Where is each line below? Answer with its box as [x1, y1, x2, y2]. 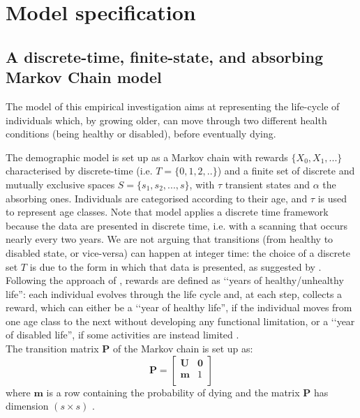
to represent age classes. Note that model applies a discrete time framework [6, 204, 329, 219]
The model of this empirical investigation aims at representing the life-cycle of [6, 98, 340, 113]
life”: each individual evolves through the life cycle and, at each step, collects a [6, 286, 343, 301]
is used [317, 191, 347, 205]
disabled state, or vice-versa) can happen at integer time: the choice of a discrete [6, 245, 350, 260]
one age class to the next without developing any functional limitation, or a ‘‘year [6, 313, 355, 328]
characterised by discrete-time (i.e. [6, 163, 153, 178]
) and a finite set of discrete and [217, 163, 355, 178]
